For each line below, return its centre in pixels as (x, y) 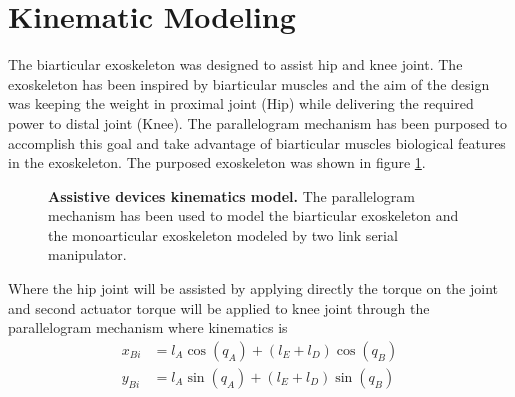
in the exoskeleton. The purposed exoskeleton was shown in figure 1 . (217, 162)
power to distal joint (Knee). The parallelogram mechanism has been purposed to (258, 122)
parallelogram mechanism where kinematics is (148, 327)
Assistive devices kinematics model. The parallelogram (231, 195)
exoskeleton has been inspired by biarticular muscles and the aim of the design (249, 83)
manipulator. (87, 254)
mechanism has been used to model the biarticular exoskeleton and (253, 215)
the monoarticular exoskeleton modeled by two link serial (223, 234)
